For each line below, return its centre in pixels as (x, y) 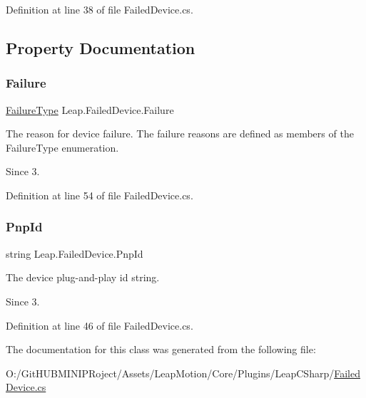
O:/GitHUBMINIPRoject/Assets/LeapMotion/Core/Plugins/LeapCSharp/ (170, 373)
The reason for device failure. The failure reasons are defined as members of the (180, 133)
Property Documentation (101, 47)
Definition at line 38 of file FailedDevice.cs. (100, 9)
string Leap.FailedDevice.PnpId (75, 253)
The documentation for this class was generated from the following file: (161, 349)
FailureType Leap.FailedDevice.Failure (90, 109)
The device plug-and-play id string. (83, 277)
